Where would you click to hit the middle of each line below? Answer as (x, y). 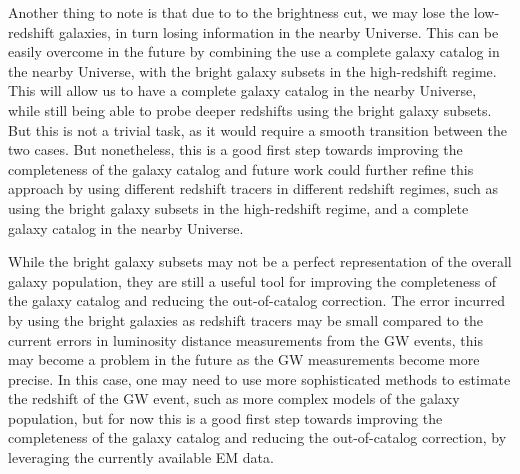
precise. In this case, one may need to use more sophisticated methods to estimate (259, 378)
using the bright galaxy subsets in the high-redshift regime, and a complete (238, 207)
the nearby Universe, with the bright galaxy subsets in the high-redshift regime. (252, 70)
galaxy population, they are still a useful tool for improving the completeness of (252, 280)
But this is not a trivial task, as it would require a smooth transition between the (257, 129)
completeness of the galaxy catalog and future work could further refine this (241, 168)
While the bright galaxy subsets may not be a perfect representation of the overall (260, 261)
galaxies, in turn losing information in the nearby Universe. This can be (279, 31)
